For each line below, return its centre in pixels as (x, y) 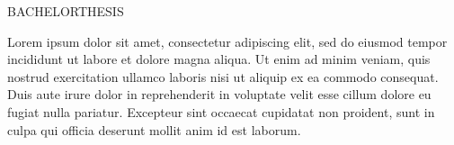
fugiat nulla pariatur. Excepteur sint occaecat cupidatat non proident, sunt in (221, 111)
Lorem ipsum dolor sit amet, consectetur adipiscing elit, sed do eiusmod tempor (227, 41)
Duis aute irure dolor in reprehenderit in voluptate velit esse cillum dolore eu (219, 94)
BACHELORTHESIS (66, 11)
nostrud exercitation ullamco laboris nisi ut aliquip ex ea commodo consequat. (223, 76)
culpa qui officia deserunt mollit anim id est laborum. (154, 129)
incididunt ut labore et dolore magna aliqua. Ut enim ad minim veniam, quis (219, 59)
